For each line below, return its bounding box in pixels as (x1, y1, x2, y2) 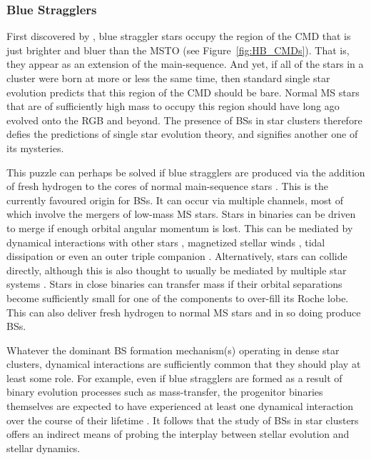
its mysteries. (6, 140, 64, 155)
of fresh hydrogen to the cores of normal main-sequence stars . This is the (6, 179, 329, 194)
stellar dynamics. (6, 440, 81, 455)
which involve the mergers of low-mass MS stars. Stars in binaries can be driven (6, 206, 356, 221)
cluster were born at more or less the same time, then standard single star (6, 71, 330, 85)
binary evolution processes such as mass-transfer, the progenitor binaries (6, 384, 323, 399)
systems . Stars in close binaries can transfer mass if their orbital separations (6, 276, 342, 291)
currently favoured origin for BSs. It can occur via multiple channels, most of (6, 192, 344, 207)
